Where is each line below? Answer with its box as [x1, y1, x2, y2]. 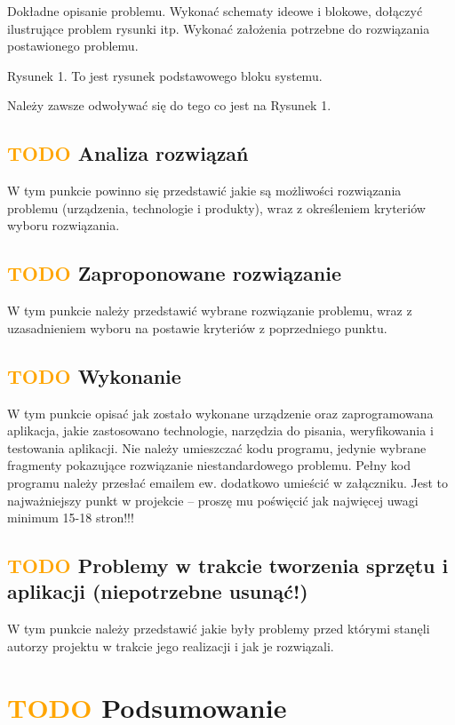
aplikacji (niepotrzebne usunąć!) [7, 578, 308, 605]
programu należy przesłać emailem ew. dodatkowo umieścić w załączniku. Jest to [7, 473, 448, 491]
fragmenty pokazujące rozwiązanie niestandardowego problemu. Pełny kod [7, 456, 411, 474]
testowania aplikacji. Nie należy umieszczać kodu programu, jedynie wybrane [7, 438, 427, 457]
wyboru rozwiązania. [7, 216, 120, 235]
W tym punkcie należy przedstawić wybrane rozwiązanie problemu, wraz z [7, 301, 412, 320]
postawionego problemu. [7, 36, 139, 55]
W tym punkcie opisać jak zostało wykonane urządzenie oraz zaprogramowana [7, 403, 434, 422]
